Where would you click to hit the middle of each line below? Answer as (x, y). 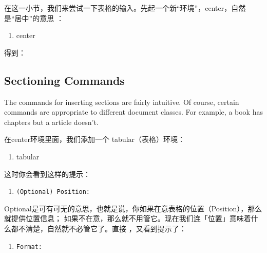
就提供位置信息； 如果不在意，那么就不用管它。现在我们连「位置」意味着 (128, 218)
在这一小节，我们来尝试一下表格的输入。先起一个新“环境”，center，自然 (125, 8)
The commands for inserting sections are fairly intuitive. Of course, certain (122, 102)
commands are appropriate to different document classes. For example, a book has (133, 112)
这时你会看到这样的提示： (47, 174)
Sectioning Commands (64, 80)
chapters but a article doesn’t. (51, 122)
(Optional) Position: (53, 192)
